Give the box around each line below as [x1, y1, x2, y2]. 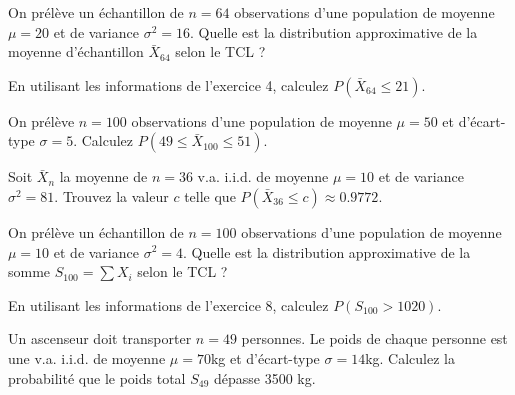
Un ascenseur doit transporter [8, 328, 192, 349]
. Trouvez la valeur [54, 185, 169, 206]
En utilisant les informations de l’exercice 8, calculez [8, 294, 329, 315]
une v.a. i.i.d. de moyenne [8, 347, 166, 368]
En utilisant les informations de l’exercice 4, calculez [8, 74, 329, 95]
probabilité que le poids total [8, 367, 186, 388]
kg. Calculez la [365, 347, 455, 368]
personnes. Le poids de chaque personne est [241, 328, 508, 349]
